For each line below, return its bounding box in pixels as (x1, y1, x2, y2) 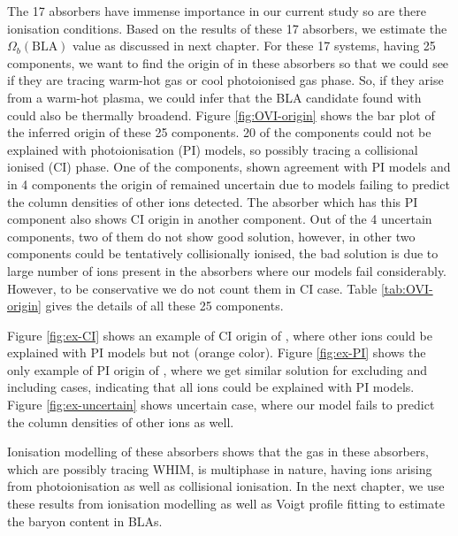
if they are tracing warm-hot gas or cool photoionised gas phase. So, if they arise (7, 71, 444, 89)
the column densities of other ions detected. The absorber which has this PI (7, 192, 418, 211)
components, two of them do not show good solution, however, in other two (7, 226, 416, 245)
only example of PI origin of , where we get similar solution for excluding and (7, 360, 427, 379)
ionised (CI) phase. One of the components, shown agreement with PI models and (7, 157, 451, 176)
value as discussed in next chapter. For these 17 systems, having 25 (73, 36, 436, 55)
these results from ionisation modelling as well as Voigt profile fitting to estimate (7, 494, 445, 513)
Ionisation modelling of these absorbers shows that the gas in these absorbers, (7, 442, 429, 461)
